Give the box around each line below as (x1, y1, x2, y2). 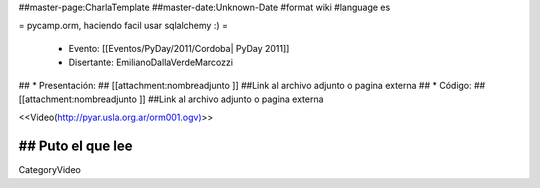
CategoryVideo (18, 164, 82, 176)
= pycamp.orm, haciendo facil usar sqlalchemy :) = (18, 20, 229, 32)
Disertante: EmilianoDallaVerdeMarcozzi (68, 56, 234, 69)
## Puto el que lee (18, 138, 133, 155)
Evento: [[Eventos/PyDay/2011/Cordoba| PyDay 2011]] (68, 42, 290, 54)
